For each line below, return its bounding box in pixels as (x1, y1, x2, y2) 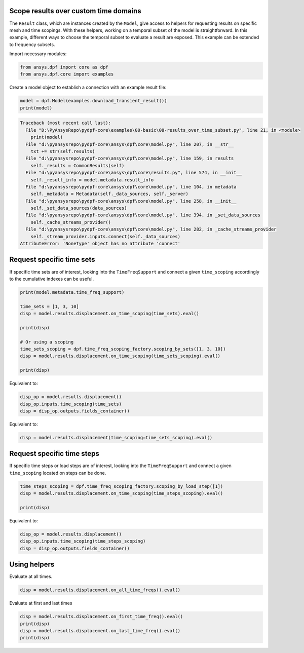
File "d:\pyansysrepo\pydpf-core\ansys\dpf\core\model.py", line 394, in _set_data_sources (25, 212, 261, 218)
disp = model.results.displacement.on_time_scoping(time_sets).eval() (20, 311, 200, 317)
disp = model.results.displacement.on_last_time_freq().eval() (20, 628, 181, 633)
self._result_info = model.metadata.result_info (30, 177, 154, 182)
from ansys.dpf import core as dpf (20, 64, 108, 70)
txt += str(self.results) (30, 148, 95, 154)
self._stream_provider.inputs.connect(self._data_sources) (30, 234, 181, 239)
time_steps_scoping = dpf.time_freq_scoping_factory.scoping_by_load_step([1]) (20, 483, 223, 489)
